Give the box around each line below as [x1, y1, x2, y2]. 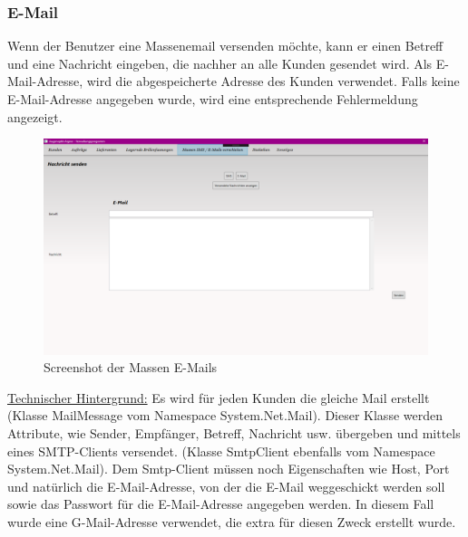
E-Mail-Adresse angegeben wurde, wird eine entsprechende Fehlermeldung [7, 90, 418, 108]
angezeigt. [7, 107, 63, 126]
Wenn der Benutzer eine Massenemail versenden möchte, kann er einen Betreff [7, 36, 444, 55]
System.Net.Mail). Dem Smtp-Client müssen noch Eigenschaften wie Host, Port [7, 459, 450, 478]
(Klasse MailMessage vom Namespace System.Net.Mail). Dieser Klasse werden [7, 406, 443, 425]
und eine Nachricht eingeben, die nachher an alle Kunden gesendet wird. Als [7, 53, 433, 72]
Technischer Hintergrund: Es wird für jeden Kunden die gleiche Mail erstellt [7, 388, 430, 407]
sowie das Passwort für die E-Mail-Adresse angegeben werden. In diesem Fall [7, 494, 434, 513]
